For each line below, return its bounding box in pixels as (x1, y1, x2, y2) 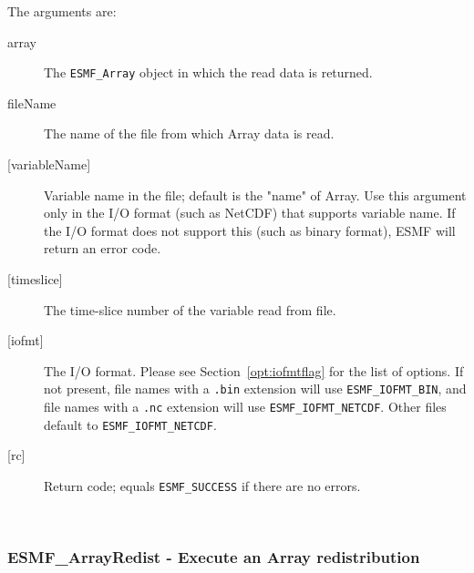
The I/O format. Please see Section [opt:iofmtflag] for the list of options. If (44, 361, 464, 380)
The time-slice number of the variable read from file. (44, 300, 336, 319)
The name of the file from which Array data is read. (44, 124, 335, 143)
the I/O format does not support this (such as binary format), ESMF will (44, 220, 456, 240)
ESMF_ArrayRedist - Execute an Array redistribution (7, 546, 420, 568)
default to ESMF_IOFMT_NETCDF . (44, 414, 217, 434)
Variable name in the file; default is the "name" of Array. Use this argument (44, 185, 467, 204)
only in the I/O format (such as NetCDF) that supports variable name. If (44, 203, 456, 222)
